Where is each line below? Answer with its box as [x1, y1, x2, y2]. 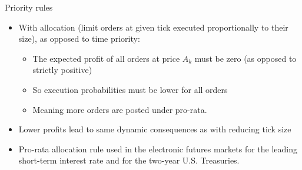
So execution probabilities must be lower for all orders [32, 83, 228, 95]
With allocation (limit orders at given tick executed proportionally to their [18, 21, 288, 33]
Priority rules [5, 1, 53, 13]
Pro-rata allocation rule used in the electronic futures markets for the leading [18, 142, 298, 155]
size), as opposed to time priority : [18, 32, 140, 45]
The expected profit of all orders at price [32, 52, 180, 64]
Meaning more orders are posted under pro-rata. [32, 103, 207, 115]
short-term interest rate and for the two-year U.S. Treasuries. [18, 154, 240, 166]
